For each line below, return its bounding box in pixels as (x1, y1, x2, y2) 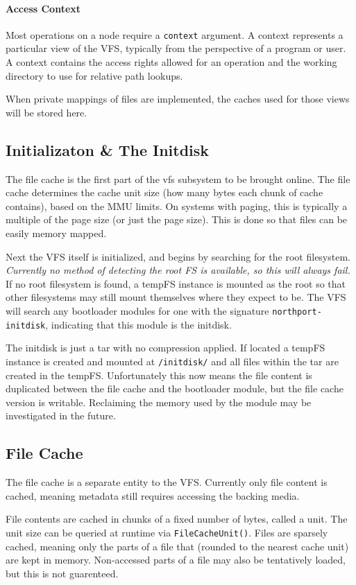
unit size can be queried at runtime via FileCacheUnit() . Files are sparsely (6, 525, 328, 539)
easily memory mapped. (6, 226, 107, 240)
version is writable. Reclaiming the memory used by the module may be (6, 394, 312, 409)
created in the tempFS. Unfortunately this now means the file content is (6, 367, 312, 382)
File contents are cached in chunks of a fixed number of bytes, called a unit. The (6, 512, 348, 526)
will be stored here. (6, 105, 87, 119)
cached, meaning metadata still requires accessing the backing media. (6, 488, 300, 503)
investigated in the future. (6, 408, 116, 423)
